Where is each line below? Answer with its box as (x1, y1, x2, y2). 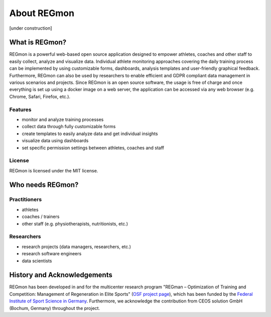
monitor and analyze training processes (22, 116, 104, 123)
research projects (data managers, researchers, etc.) (22, 244, 131, 250)
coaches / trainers (22, 214, 60, 220)
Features (9, 106, 32, 113)
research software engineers (22, 251, 82, 257)
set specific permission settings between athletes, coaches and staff (22, 145, 165, 151)
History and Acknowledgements (9, 271, 112, 279)
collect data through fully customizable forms (22, 124, 116, 130)
